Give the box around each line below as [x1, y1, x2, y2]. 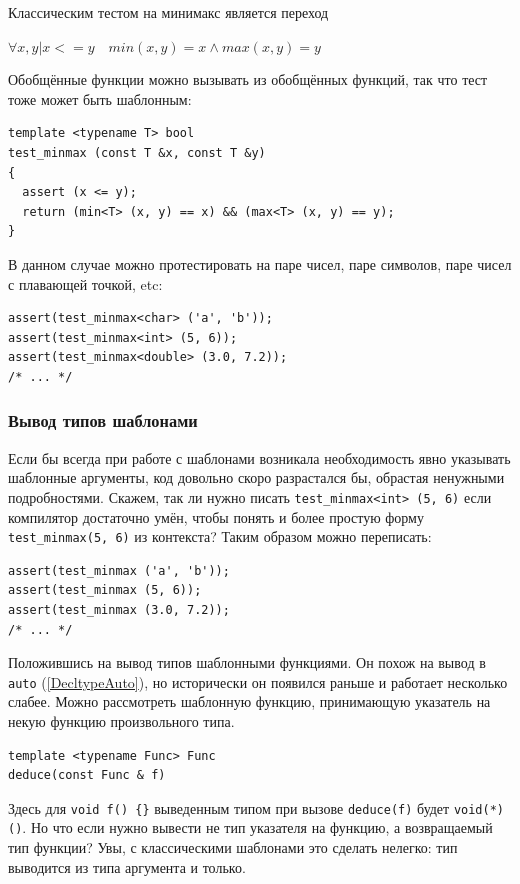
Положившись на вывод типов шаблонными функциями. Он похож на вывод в [8, 652, 486, 673]
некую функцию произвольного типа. [8, 711, 235, 732]
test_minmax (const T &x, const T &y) [8, 145, 266, 160]
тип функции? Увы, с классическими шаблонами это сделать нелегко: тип [8, 837, 458, 858]
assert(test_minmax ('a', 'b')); [8, 563, 230, 578]
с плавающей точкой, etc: [8, 273, 163, 294]
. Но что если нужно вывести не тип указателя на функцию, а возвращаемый [22, 817, 493, 838]
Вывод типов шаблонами [8, 408, 198, 433]
